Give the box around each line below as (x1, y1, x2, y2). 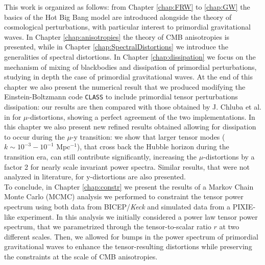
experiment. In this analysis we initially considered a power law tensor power (17, 211, 258, 222)
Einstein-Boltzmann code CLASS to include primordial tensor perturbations (4, 91, 238, 102)
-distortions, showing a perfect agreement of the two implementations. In (28, 111, 255, 122)
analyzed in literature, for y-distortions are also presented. (4, 171, 186, 182)
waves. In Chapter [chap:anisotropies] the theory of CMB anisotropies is (4, 31, 230, 42)
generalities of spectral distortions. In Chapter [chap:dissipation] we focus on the (4, 51, 256, 62)
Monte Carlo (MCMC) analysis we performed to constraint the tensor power (4, 191, 244, 202)
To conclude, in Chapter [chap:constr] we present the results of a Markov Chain (4, 181, 254, 192)
